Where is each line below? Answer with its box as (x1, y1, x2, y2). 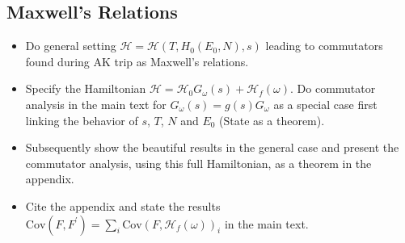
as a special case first (273, 95, 378, 112)
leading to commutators (265, 37, 383, 54)
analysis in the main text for (25, 95, 167, 112)
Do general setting (25, 37, 116, 54)
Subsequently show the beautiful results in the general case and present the (25, 139, 399, 156)
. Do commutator (290, 80, 376, 97)
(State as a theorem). (219, 111, 325, 128)
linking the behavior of (25, 111, 138, 128)
